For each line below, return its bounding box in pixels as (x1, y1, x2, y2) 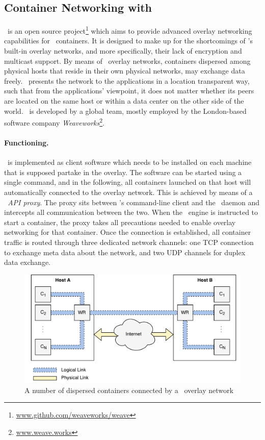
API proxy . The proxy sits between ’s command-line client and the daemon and (8, 197, 260, 207)
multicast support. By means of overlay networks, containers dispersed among (4, 55, 251, 66)
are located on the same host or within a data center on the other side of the (4, 95, 244, 106)
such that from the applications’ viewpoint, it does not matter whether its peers (4, 85, 254, 96)
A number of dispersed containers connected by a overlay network (24, 384, 233, 395)
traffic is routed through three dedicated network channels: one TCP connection (4, 237, 254, 247)
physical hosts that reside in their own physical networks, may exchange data (4, 65, 245, 76)
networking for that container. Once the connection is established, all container (4, 227, 251, 237)
